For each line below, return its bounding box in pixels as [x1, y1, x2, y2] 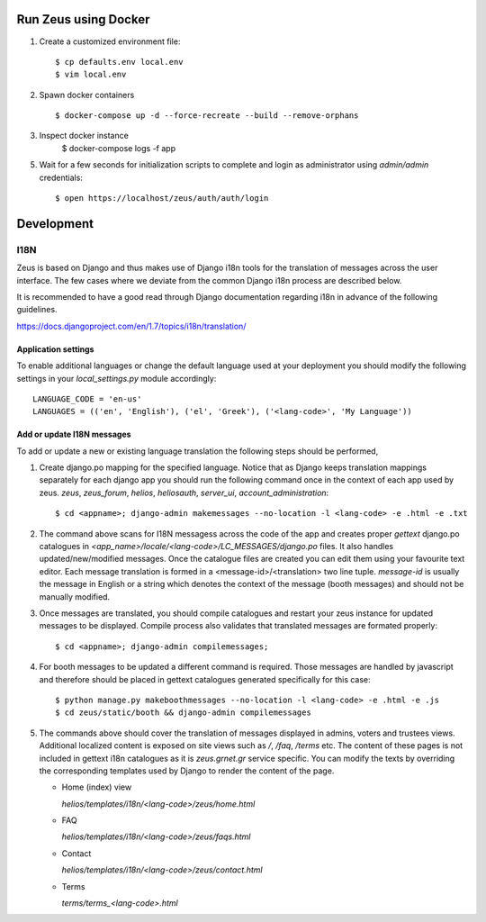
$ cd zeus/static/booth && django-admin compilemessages [55, 708, 312, 718]
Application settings [16, 343, 94, 355]
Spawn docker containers [39, 89, 135, 100]
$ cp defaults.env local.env [55, 57, 184, 67]
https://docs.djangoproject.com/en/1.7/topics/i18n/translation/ [16, 321, 247, 331]
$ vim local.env [55, 69, 127, 80]
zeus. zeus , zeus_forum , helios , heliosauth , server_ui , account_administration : [39, 487, 329, 498]
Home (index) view [61, 782, 132, 792]
